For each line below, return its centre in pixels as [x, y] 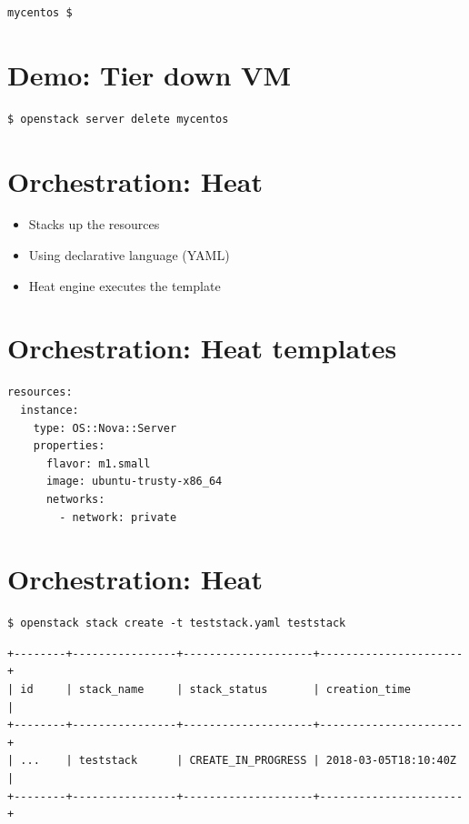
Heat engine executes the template [125, 285]
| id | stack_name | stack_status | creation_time [209, 689]
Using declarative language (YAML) [129, 255]
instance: [50, 410]
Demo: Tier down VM [150, 74]
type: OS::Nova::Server [105, 428]
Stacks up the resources [94, 224]
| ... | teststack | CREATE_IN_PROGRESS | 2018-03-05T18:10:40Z [232, 761]
